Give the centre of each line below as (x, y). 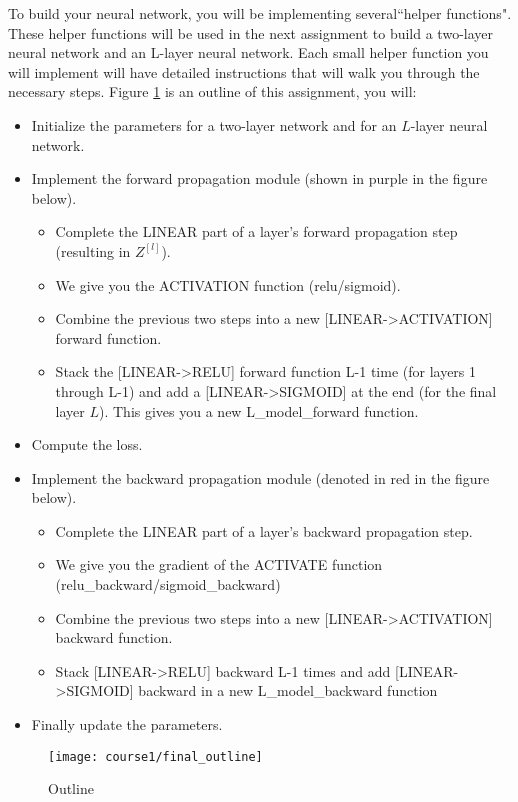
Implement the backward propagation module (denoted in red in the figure (260, 477)
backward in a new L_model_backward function (288, 690)
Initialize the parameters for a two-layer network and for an (214, 124)
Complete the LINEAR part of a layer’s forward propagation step (256, 231)
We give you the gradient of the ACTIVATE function (219, 564)
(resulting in (93, 250)
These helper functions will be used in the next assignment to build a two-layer (251, 32)
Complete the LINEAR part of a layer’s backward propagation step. (264, 530)
